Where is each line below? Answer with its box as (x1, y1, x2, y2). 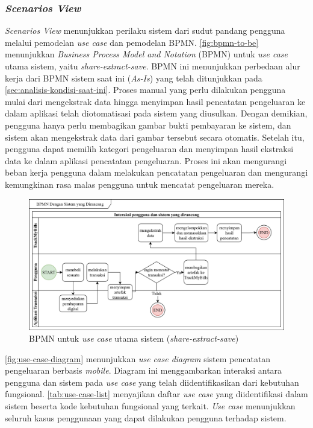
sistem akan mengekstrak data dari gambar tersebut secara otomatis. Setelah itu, (5, 130, 305, 143)
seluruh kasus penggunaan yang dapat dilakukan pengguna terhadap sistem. (5, 411, 287, 424)
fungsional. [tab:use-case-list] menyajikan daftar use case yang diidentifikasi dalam (5, 388, 308, 400)
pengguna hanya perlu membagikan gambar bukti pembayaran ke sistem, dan (5, 118, 291, 131)
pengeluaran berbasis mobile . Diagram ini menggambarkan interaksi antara (5, 364, 282, 377)
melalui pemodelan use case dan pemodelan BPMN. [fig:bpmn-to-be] (5, 36, 259, 48)
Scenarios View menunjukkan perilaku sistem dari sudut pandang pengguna (5, 24, 285, 37)
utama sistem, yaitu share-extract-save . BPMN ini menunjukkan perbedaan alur (5, 60, 300, 72)
